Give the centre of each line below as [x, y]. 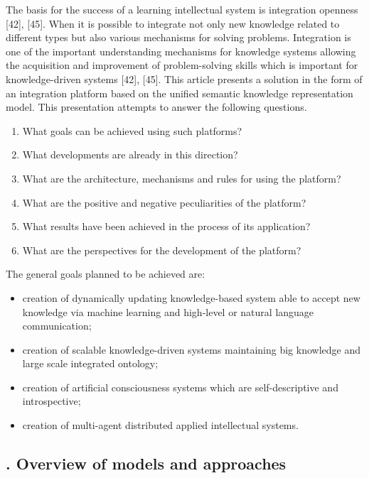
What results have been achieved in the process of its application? [166, 226]
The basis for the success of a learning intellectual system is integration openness [182, 9]
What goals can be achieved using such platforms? [132, 130]
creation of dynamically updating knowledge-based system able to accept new [191, 297]
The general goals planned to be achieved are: [106, 274]
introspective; [52, 401]
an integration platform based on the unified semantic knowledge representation [180, 93]
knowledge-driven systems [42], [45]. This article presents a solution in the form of [184, 78]
